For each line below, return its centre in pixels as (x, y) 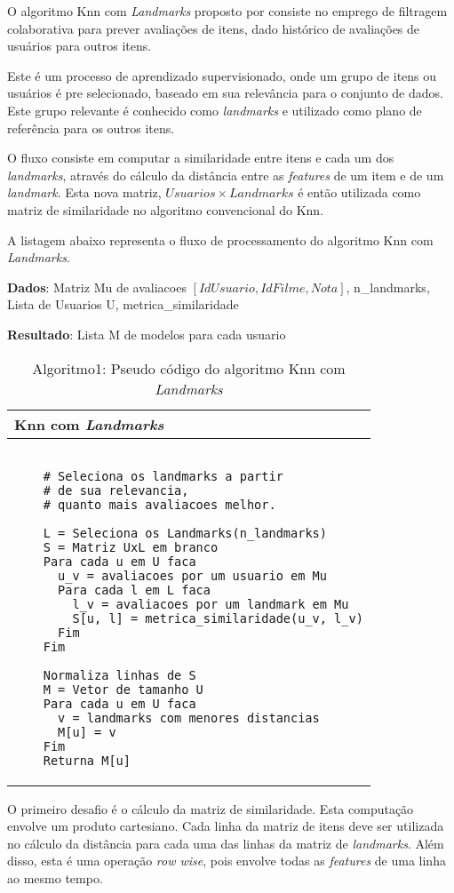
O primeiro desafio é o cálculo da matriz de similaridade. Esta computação (211, 808)
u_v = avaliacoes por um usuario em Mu (192, 575)
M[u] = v (87, 732)
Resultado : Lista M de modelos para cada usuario (147, 334)
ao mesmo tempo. (55, 877)
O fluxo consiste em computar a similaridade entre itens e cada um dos (201, 158)
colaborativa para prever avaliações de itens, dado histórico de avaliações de (214, 28)
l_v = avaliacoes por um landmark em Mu (211, 604)
